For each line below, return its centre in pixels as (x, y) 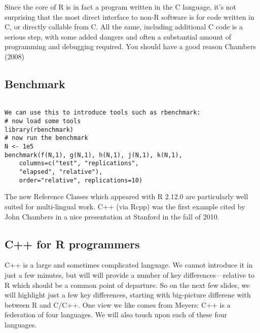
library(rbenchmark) (39, 129)
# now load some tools (43, 121)
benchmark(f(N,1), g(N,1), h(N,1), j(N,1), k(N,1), (94, 155)
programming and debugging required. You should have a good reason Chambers (130, 46)
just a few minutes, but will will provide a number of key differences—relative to (130, 274)
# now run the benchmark (46, 138)
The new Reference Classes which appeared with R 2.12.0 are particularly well (126, 196)
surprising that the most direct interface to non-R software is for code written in (129, 16)
